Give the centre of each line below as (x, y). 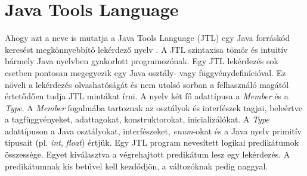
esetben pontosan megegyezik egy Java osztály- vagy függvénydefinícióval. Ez (145, 72)
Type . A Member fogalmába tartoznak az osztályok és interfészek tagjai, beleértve (154, 107)
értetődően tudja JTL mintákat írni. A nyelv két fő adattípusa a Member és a (147, 96)
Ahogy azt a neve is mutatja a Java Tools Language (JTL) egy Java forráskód (148, 38)
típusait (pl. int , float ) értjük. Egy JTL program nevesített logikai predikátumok (152, 142)
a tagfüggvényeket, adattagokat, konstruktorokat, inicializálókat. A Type (137, 119)
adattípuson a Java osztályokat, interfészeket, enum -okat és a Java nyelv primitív (153, 131)
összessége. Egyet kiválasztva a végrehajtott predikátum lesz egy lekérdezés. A (148, 154)
